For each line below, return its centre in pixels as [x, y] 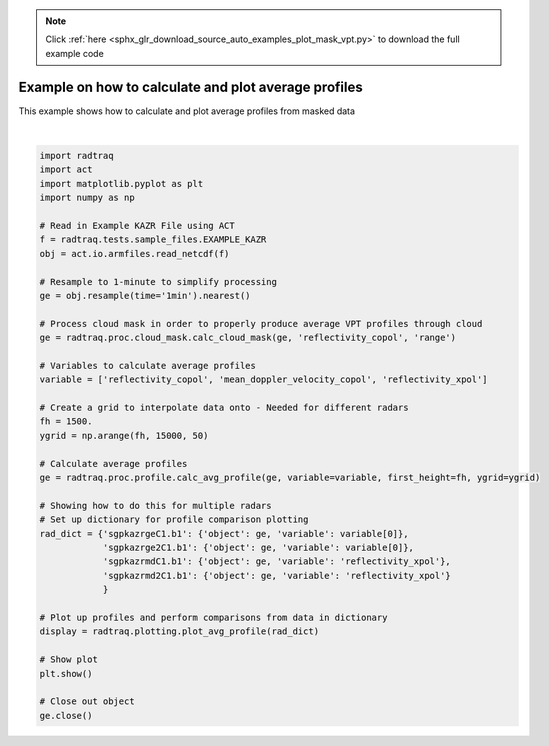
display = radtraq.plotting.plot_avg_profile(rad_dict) [179, 631]
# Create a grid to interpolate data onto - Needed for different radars [224, 408]
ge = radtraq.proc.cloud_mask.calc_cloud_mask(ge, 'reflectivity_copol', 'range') [248, 338]
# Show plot [69, 659]
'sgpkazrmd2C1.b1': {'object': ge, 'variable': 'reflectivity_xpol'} [277, 575]
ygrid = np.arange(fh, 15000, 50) [124, 435]
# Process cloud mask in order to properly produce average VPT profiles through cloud [261, 323]
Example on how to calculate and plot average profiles [191, 86]
